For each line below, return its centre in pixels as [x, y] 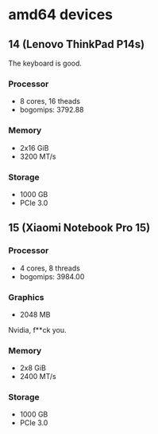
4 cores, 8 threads [50, 268]
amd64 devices [61, 15]
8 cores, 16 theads [50, 101]
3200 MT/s [38, 156]
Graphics [26, 297]
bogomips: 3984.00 [52, 276]
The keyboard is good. [45, 63]
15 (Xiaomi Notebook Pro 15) [79, 228]
